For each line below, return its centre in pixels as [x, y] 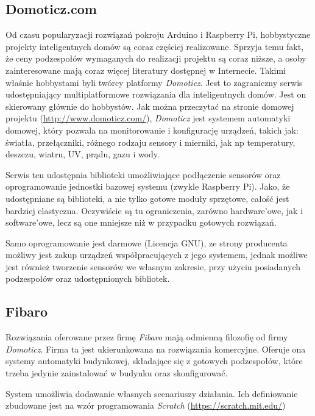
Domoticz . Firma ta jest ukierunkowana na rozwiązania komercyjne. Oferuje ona [156, 349]
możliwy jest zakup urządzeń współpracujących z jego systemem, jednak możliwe [157, 255]
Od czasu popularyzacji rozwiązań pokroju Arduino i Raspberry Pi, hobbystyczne [158, 34]
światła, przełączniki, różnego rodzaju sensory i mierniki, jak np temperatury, [150, 142]
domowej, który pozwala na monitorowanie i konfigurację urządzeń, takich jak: [152, 130]
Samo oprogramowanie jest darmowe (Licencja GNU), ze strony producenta [147, 242]
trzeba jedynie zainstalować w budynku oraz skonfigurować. [117, 373]
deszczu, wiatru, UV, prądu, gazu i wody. [83, 154]
